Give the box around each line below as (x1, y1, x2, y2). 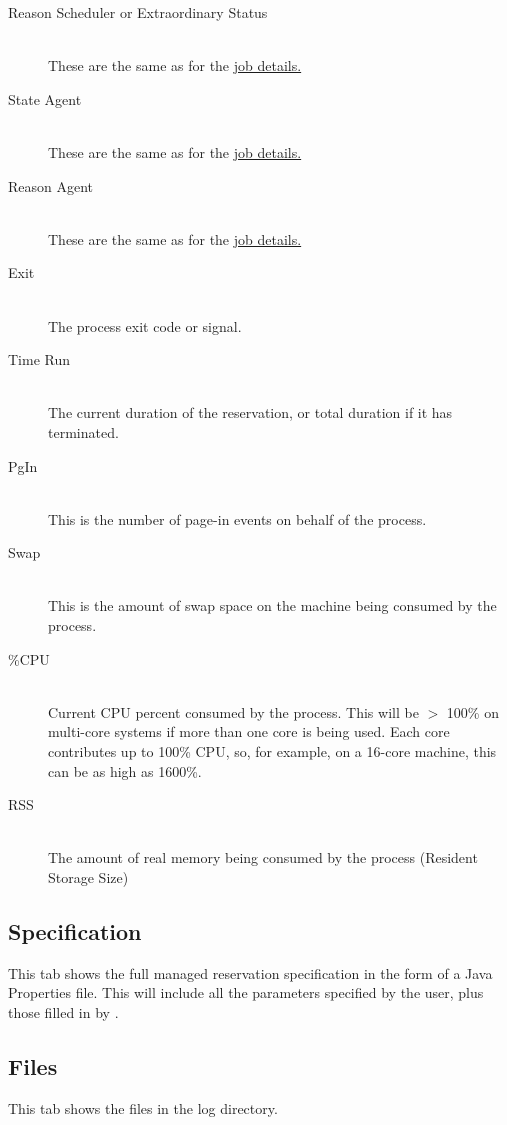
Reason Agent (8, 175, 94, 196)
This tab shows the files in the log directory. (8, 1097, 278, 1118)
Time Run (8, 349, 71, 370)
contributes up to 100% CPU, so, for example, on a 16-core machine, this (48, 741, 497, 762)
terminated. (48, 421, 119, 442)
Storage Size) (48, 867, 129, 887)
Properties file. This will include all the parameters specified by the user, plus (8, 982, 484, 1003)
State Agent (8, 88, 82, 109)
